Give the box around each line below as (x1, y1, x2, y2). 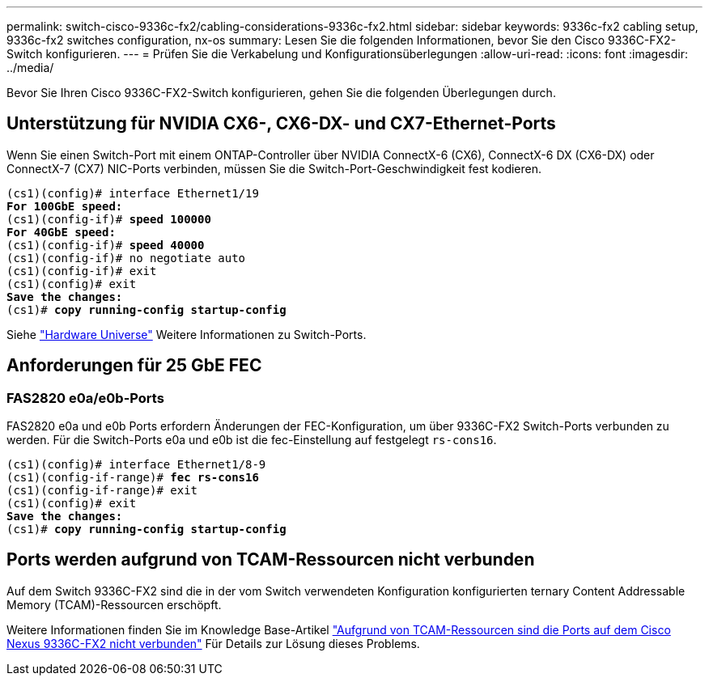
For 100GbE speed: (6, 199, 123, 213)
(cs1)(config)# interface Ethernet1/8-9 (6, 458, 266, 472)
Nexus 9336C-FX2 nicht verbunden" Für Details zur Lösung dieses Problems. (6, 636, 420, 650)
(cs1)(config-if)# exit (6, 264, 157, 277)
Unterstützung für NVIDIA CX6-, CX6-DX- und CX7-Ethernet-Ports (6, 113, 556, 134)
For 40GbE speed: (6, 225, 116, 239)
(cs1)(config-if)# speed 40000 (6, 238, 205, 252)
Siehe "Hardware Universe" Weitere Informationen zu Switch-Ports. (6, 327, 367, 341)
